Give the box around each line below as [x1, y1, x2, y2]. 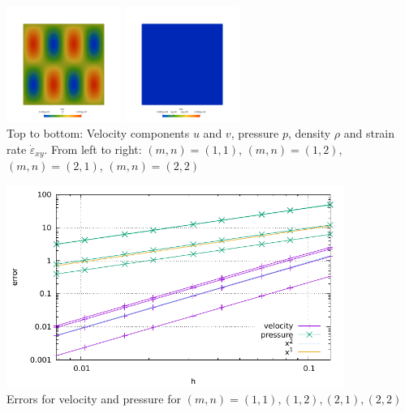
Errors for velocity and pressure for [6, 390, 181, 407]
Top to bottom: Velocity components [6, 125, 190, 142]
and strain [343, 125, 395, 142]
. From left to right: [44, 140, 142, 157]
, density [287, 125, 331, 142]
